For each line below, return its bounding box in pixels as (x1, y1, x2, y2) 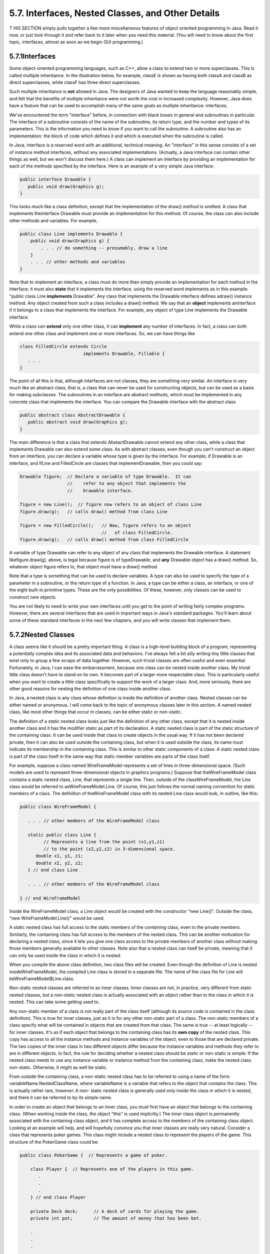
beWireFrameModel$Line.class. (9, 976, 74, 982)
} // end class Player (30, 1194, 86, 1200)
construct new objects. (9, 594, 57, 600)
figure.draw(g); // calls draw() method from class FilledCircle (19, 537, 189, 543)
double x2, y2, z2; (35, 860, 83, 866)
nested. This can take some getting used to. (9, 999, 100, 1005)
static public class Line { (27, 832, 97, 838)
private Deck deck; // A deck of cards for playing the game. (30, 1208, 199, 1214)
